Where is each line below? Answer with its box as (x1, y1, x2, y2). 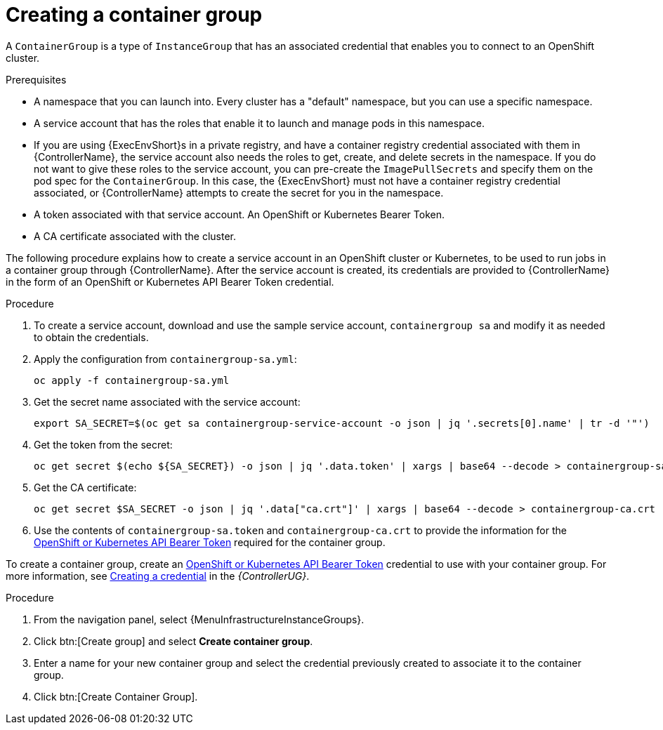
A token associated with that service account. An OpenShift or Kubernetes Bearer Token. (34, 208, 445, 220)
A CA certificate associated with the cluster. (34, 230, 236, 242)
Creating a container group (6, 3, 263, 27)
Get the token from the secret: (34, 438, 173, 451)
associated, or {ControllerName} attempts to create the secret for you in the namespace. (34, 186, 444, 199)
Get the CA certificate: (34, 481, 137, 493)
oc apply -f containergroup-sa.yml (34, 374, 230, 386)
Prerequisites (6, 73, 67, 86)
